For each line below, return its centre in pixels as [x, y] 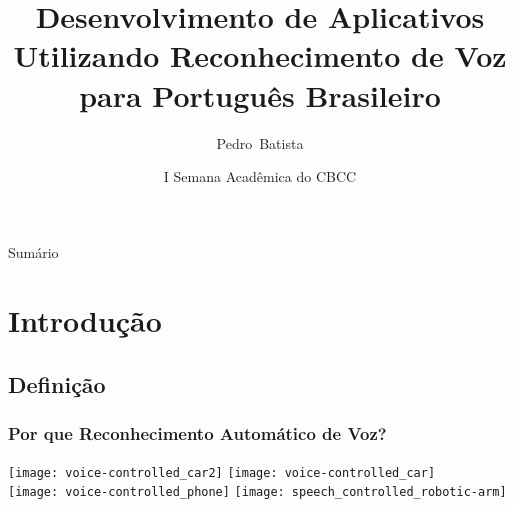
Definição [57, 384]
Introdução [85, 320]
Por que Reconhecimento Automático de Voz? [197, 433]
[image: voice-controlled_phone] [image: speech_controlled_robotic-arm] [257, 492]
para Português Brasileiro [260, 94]
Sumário [33, 251]
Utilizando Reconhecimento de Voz [260, 55]
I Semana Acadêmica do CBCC [260, 176]
